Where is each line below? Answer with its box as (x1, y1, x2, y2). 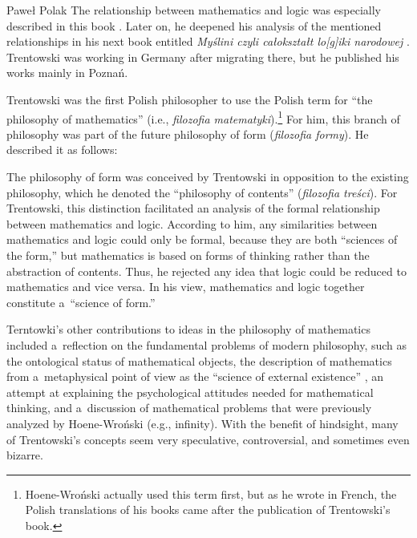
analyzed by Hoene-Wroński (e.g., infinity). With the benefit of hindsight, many (6, 415, 399, 431)
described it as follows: (6, 141, 118, 158)
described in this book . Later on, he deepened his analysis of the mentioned (6, 17, 382, 34)
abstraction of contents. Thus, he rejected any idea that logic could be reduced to (6, 262, 407, 279)
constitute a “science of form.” (6, 293, 156, 310)
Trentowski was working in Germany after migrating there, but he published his (6, 48, 399, 65)
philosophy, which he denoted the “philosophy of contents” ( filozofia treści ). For (6, 184, 398, 200)
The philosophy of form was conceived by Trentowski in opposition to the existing (6, 168, 409, 184)
